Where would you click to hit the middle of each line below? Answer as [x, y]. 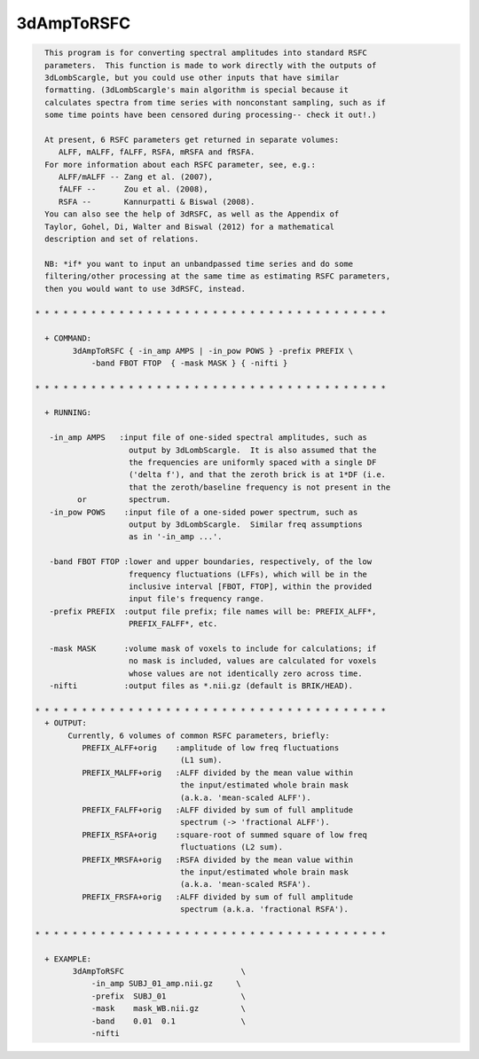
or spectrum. [124, 500]
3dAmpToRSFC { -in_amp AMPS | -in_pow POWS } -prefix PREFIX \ [213, 351]
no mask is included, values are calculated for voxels [253, 661]
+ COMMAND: [68, 338]
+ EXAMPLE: [68, 959]
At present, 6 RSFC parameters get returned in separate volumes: [192, 139]
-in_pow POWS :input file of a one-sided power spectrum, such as [204, 512]
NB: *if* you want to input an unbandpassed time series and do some [199, 263]
